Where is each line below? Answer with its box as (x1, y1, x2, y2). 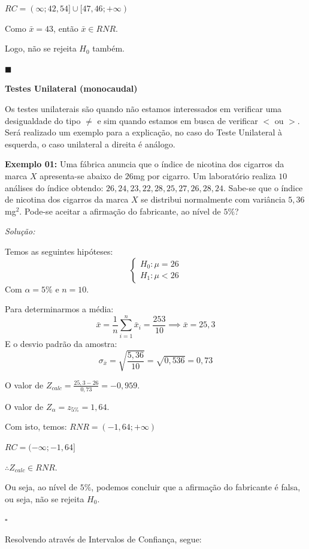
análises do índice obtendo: (5, 181, 104, 194)
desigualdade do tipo (5, 114, 81, 126)
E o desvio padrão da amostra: (5, 337, 117, 349)
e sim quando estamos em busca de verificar (97, 114, 258, 126)
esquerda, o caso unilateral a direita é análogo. (5, 137, 175, 150)
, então (53, 22, 78, 34)
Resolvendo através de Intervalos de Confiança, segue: (5, 532, 202, 545)
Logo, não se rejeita (5, 42, 77, 55)
